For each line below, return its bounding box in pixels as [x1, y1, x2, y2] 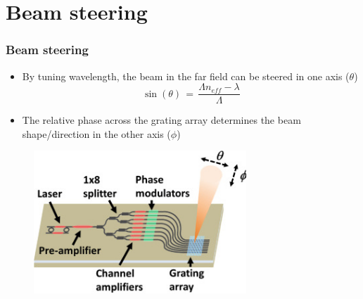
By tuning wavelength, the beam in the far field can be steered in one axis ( [22, 68, 350, 83]
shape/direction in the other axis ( [22, 126, 171, 141]
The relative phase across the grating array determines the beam [22, 113, 301, 127]
